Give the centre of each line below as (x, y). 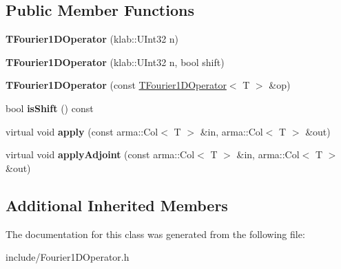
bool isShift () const (50, 108)
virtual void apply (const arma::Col (82, 131)
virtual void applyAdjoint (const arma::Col (100, 154)
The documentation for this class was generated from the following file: (155, 234)
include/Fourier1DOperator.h (68, 257)
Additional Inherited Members (117, 205)
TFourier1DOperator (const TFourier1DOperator (116, 85)
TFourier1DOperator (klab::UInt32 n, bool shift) (115, 62)
